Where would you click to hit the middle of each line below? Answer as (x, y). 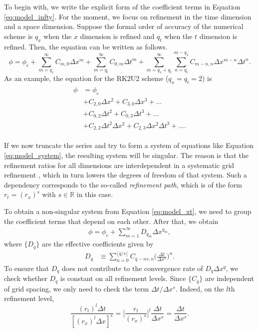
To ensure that (26, 268)
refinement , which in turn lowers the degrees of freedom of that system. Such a (126, 175)
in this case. (95, 194)
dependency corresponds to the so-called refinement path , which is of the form (123, 184)
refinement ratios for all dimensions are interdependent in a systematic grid (119, 165)
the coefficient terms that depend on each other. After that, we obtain (111, 221)
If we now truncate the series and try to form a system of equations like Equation (129, 145)
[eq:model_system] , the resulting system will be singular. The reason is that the (126, 155)
